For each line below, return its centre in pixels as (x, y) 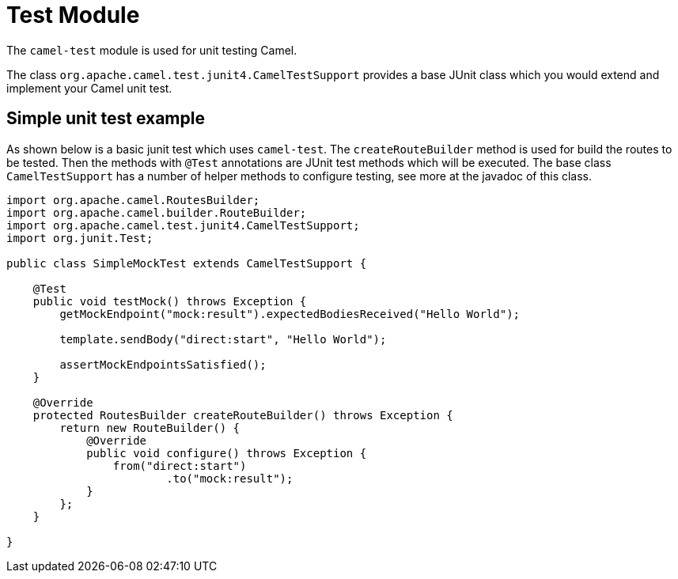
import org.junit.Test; (80, 238)
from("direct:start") (180, 465)
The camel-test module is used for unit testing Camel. (152, 50)
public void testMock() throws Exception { (170, 301)
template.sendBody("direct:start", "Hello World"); (223, 339)
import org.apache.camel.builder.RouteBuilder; (157, 212)
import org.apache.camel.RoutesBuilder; (133, 200)
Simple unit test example (106, 119)
